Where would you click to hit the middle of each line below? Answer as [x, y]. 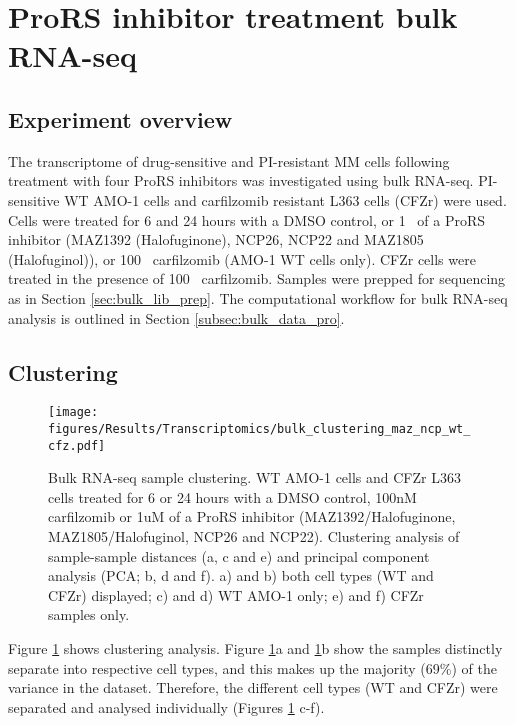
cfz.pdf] [77, 445]
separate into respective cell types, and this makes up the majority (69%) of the [252, 667]
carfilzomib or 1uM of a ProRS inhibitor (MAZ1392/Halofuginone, [252, 516]
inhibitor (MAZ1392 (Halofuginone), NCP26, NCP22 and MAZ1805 [216, 239]
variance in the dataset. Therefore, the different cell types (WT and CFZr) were [253, 687]
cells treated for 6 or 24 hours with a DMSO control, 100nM [232, 496]
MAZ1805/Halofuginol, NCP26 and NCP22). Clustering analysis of [254, 536]
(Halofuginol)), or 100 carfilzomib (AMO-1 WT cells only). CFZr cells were [242, 258]
